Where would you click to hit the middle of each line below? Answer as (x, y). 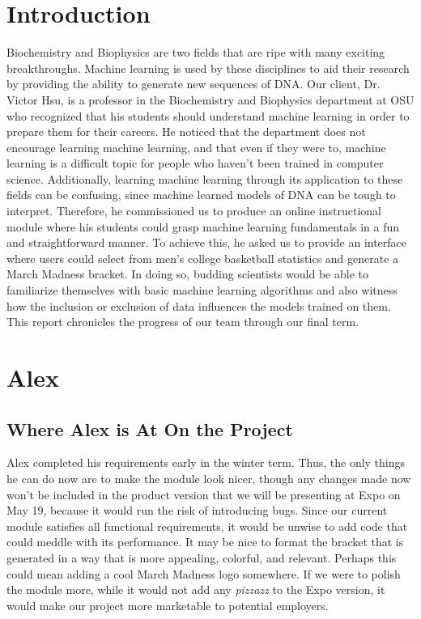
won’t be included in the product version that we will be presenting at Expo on (204, 494)
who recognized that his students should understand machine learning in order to (208, 115)
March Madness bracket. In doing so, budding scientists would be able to (187, 274)
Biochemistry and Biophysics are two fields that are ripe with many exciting (196, 52)
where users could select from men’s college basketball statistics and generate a (203, 258)
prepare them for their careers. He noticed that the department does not (186, 131)
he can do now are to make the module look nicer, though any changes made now (209, 478)
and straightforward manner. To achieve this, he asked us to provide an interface (207, 242)
